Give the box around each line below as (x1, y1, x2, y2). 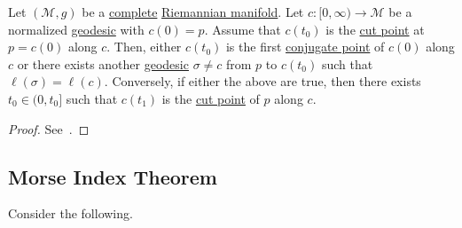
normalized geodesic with (8, 20, 145, 38)
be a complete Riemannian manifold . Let (82, 3, 304, 20)
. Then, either (106, 37, 182, 56)
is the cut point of (161, 89, 260, 107)
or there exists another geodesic (17, 54, 189, 73)
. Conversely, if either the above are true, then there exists (104, 72, 421, 90)
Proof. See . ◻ (8, 119, 90, 138)
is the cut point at (325, 20, 425, 38)
